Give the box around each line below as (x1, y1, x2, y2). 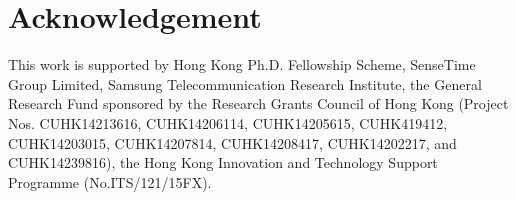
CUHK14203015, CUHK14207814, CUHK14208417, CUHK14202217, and (8, 132, 457, 153)
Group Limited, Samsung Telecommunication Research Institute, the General (8, 73, 482, 94)
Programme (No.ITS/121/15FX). (8, 171, 212, 192)
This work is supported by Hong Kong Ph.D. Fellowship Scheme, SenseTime (8, 54, 476, 75)
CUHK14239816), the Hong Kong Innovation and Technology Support (8, 152, 438, 173)
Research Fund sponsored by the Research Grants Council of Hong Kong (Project (8, 93, 509, 114)
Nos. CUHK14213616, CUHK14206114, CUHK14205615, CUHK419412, (8, 112, 448, 133)
